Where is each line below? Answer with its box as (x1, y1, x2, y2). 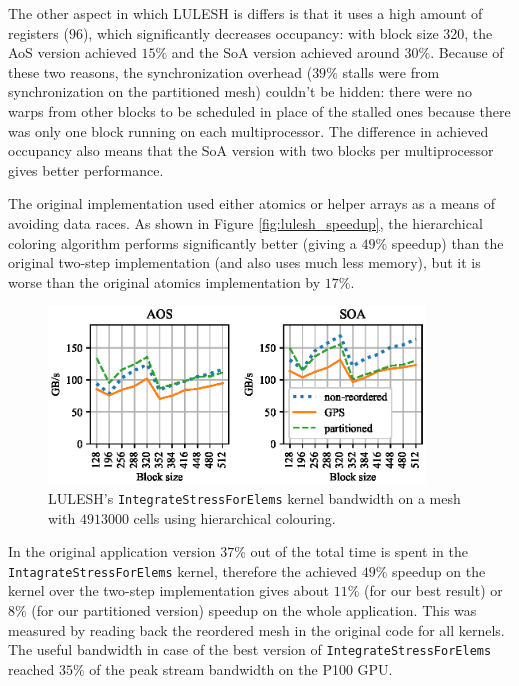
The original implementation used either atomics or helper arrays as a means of (8, 193, 496, 214)
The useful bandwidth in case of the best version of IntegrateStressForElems (8, 639, 492, 660)
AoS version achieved (8, 42, 137, 63)
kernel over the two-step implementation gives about (8, 580, 330, 601)
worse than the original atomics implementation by (8, 271, 321, 292)
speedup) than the (391, 232, 504, 253)
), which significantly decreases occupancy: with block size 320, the (82, 22, 493, 43)
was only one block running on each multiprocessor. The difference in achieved (8, 120, 489, 141)
